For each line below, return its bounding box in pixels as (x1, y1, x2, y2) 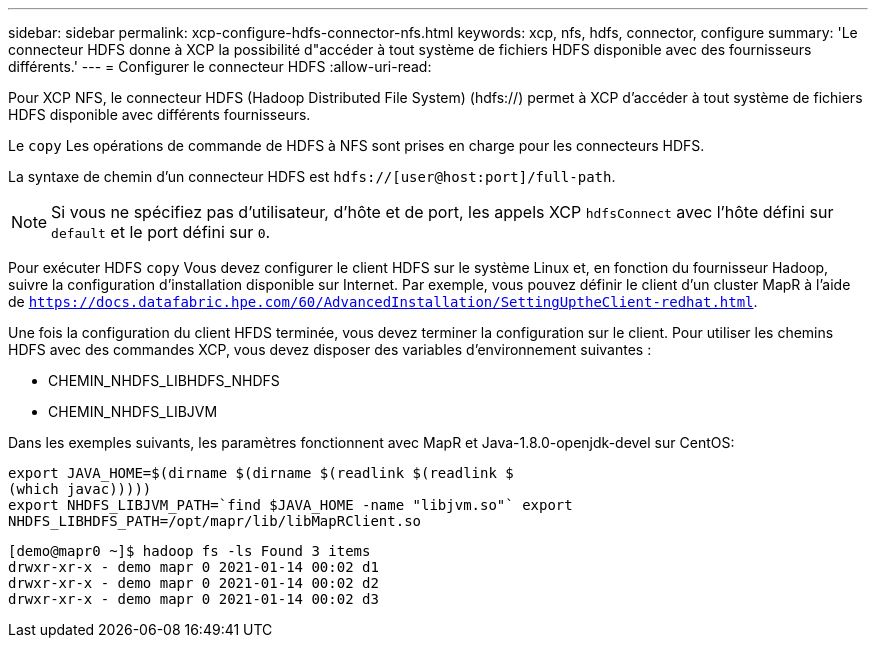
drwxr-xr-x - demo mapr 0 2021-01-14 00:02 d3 (8, 591, 379, 607)
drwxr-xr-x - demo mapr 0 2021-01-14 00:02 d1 (8, 559, 379, 575)
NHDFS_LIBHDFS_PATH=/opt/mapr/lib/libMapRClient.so (8, 513, 422, 529)
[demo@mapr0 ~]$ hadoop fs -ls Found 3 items (8, 543, 371, 559)
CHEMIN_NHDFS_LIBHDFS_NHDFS (48, 372, 280, 389)
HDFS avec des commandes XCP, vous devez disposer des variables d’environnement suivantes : (8, 341, 652, 358)
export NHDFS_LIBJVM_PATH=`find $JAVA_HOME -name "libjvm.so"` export (8, 497, 573, 513)
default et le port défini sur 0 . (51, 222, 271, 242)
